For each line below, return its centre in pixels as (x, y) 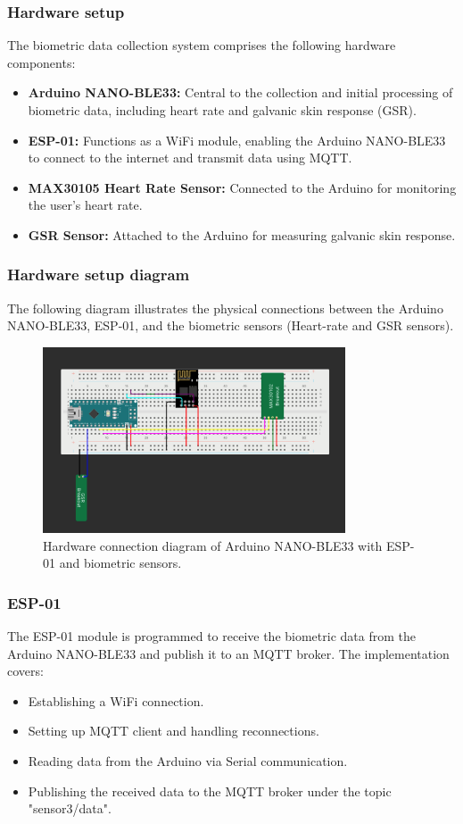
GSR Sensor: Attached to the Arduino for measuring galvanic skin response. (242, 234)
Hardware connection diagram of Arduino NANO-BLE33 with (213, 545)
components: (41, 62)
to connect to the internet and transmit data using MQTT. (190, 158)
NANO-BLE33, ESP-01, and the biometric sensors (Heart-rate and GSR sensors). (231, 325)
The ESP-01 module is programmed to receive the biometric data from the (211, 635)
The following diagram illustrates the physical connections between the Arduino (225, 308)
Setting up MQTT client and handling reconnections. (174, 731)
